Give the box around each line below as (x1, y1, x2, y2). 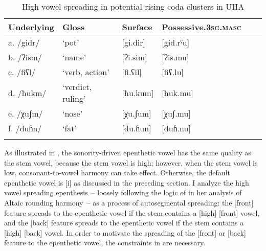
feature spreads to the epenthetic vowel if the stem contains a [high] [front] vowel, (4, 207, 260, 218)
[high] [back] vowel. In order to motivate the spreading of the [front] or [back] (4, 227, 246, 238)
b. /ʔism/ (8, 51, 42, 63)
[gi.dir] (122, 36, 145, 48)
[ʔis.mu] (162, 51, 189, 63)
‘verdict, (62, 81, 92, 93)
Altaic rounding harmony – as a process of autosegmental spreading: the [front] (4, 197, 254, 208)
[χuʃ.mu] (162, 107, 191, 119)
